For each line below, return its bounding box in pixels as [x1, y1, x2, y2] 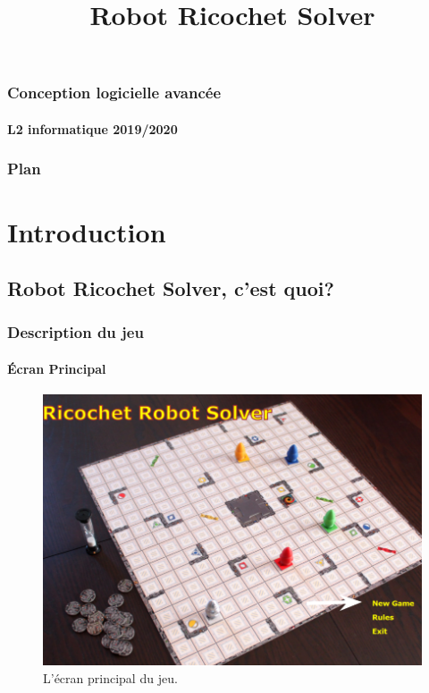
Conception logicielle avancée [7, 81, 222, 104]
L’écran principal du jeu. [43, 668, 178, 687]
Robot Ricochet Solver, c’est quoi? [7, 275, 334, 302]
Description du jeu [7, 321, 144, 343]
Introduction [7, 213, 166, 249]
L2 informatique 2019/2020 [7, 119, 178, 138]
